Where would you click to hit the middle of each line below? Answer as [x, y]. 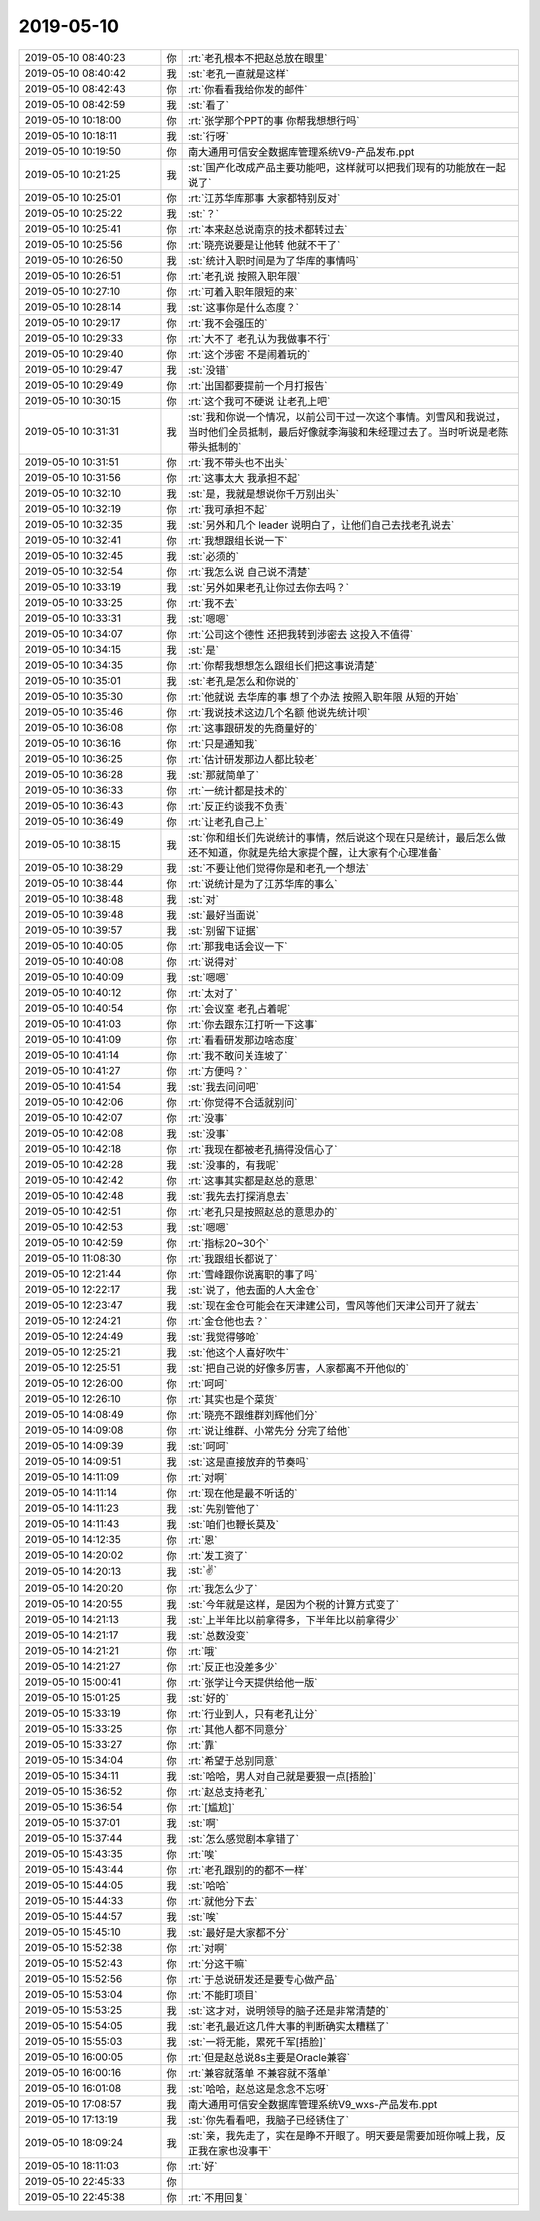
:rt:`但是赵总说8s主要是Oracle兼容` [268, 2057]
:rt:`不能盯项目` [222, 1995]
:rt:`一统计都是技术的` [237, 790]
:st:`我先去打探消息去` [238, 1196]
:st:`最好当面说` [223, 915]
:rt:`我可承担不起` [227, 509]
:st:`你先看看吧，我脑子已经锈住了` [268, 2120]
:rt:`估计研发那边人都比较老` [252, 759]
